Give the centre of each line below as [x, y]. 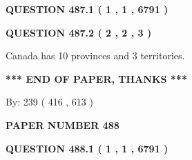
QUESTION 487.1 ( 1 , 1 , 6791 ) [87, 9]
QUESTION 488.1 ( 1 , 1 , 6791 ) [87, 148]
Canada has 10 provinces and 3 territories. [95, 56]
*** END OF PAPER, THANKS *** [96, 78]
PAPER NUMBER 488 [63, 124]
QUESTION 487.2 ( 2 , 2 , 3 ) [79, 32]
